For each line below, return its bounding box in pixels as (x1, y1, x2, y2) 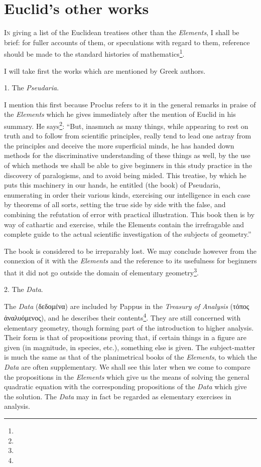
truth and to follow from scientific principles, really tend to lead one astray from (4, 130, 251, 141)
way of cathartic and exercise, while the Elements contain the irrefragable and (4, 219, 244, 229)
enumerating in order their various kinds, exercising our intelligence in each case (4, 189, 250, 200)
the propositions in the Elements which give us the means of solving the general (4, 371, 249, 382)
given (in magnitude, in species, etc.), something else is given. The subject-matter (4, 342, 255, 352)
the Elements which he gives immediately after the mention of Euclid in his (4, 109, 236, 119)
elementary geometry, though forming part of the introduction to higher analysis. (4, 322, 254, 333)
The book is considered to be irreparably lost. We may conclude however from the (4, 245, 256, 256)
